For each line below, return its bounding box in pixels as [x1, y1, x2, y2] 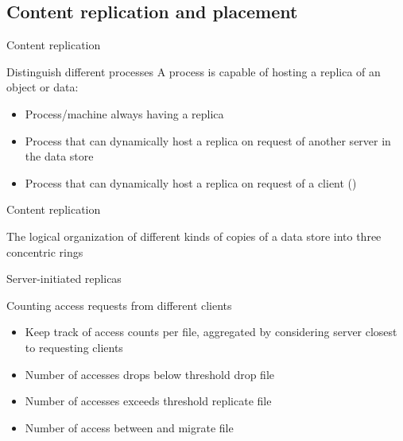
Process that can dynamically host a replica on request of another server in [25, 132, 391, 149]
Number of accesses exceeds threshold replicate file [25, 393, 272, 409]
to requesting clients [25, 338, 123, 355]
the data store [25, 148, 94, 164]
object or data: [6, 79, 79, 95]
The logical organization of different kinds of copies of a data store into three [6, 227, 382, 244]
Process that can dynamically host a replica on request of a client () [25, 174, 357, 191]
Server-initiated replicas [6, 270, 122, 287]
